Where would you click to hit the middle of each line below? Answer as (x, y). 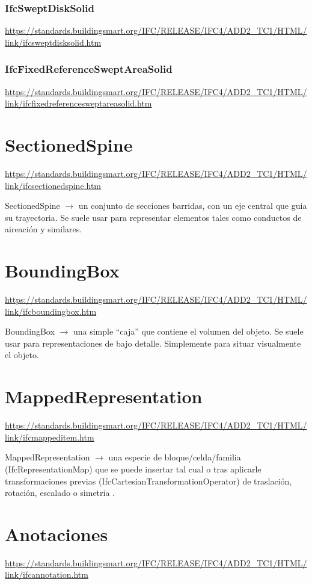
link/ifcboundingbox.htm (51, 311)
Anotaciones (57, 534)
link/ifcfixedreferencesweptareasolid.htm (78, 103)
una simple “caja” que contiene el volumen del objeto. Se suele (188, 331)
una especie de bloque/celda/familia (175, 457)
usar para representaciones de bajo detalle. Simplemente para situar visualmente (153, 343)
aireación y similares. (44, 229)
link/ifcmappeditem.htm (50, 437)
